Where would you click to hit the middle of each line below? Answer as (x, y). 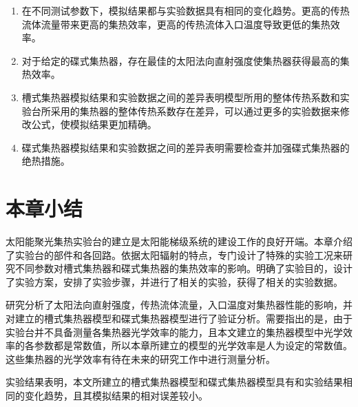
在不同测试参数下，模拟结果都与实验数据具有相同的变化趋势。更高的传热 (186, 10)
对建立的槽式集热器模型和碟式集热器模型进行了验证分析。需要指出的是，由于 (179, 319)
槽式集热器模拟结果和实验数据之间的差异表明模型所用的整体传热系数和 (181, 97)
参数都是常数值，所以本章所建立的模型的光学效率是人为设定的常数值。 (193, 345)
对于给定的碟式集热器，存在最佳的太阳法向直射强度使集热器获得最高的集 (186, 60)
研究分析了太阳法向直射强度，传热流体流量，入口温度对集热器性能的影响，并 (179, 305)
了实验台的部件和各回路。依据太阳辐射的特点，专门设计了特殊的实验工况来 (174, 254)
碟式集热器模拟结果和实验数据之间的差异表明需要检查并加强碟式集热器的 (186, 147)
